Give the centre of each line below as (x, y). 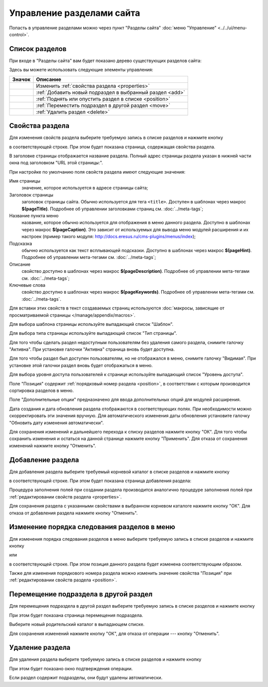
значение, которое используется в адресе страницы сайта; (85, 188)
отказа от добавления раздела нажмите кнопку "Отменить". (73, 513)
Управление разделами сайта (75, 13)
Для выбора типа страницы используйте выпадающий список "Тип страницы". (93, 333)
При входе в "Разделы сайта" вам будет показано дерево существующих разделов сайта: (105, 61)
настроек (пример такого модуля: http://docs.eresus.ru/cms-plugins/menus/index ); (109, 237)
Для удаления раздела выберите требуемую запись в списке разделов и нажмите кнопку (105, 659)
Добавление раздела (44, 460)
